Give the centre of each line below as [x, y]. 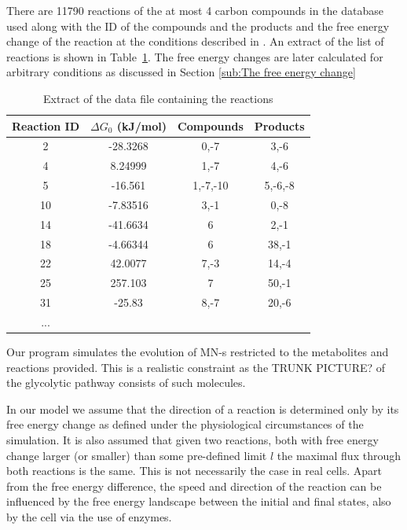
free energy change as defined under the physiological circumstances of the [185, 424]
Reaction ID [46, 125]
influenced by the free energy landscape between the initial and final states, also [199, 501]
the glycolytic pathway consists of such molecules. [126, 383]
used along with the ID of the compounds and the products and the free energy [198, 26]
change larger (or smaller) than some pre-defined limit [137, 455]
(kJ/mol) [142, 125]
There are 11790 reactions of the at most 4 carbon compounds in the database [195, 10]
